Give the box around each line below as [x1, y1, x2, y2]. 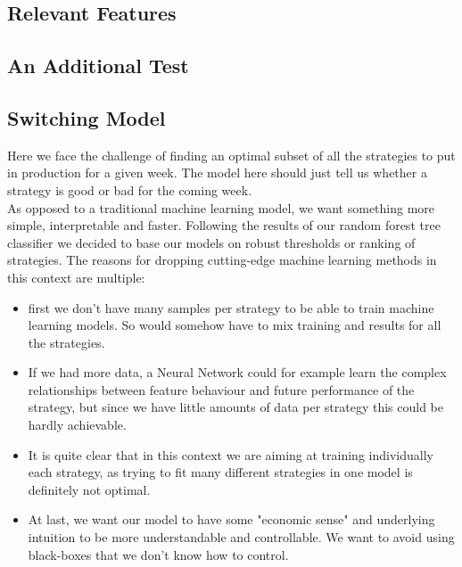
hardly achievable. [28, 415, 127, 434]
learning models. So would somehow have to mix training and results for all [28, 316, 441, 334]
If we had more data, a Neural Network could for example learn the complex [28, 363, 447, 382]
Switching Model [7, 103, 166, 131]
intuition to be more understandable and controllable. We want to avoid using [28, 528, 455, 546]
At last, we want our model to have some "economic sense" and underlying [28, 510, 435, 529]
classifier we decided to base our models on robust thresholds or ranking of [7, 233, 416, 251]
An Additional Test [7, 52, 189, 79]
